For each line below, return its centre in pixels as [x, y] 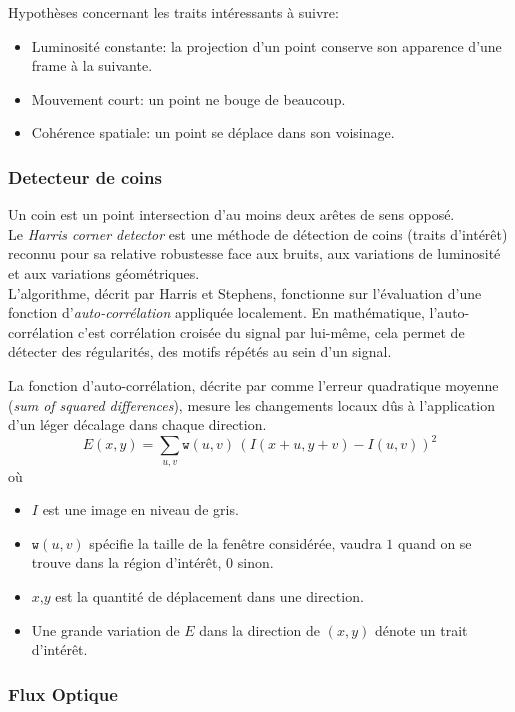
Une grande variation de [105, 629]
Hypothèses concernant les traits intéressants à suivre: [173, 12]
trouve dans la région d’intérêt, [126, 562]
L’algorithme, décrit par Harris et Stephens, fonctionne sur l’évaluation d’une [245, 292]
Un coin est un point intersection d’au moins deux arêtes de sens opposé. [231, 214]
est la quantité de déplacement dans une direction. [209, 595]
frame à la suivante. [92, 65]
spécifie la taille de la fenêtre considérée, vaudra [235, 542]
